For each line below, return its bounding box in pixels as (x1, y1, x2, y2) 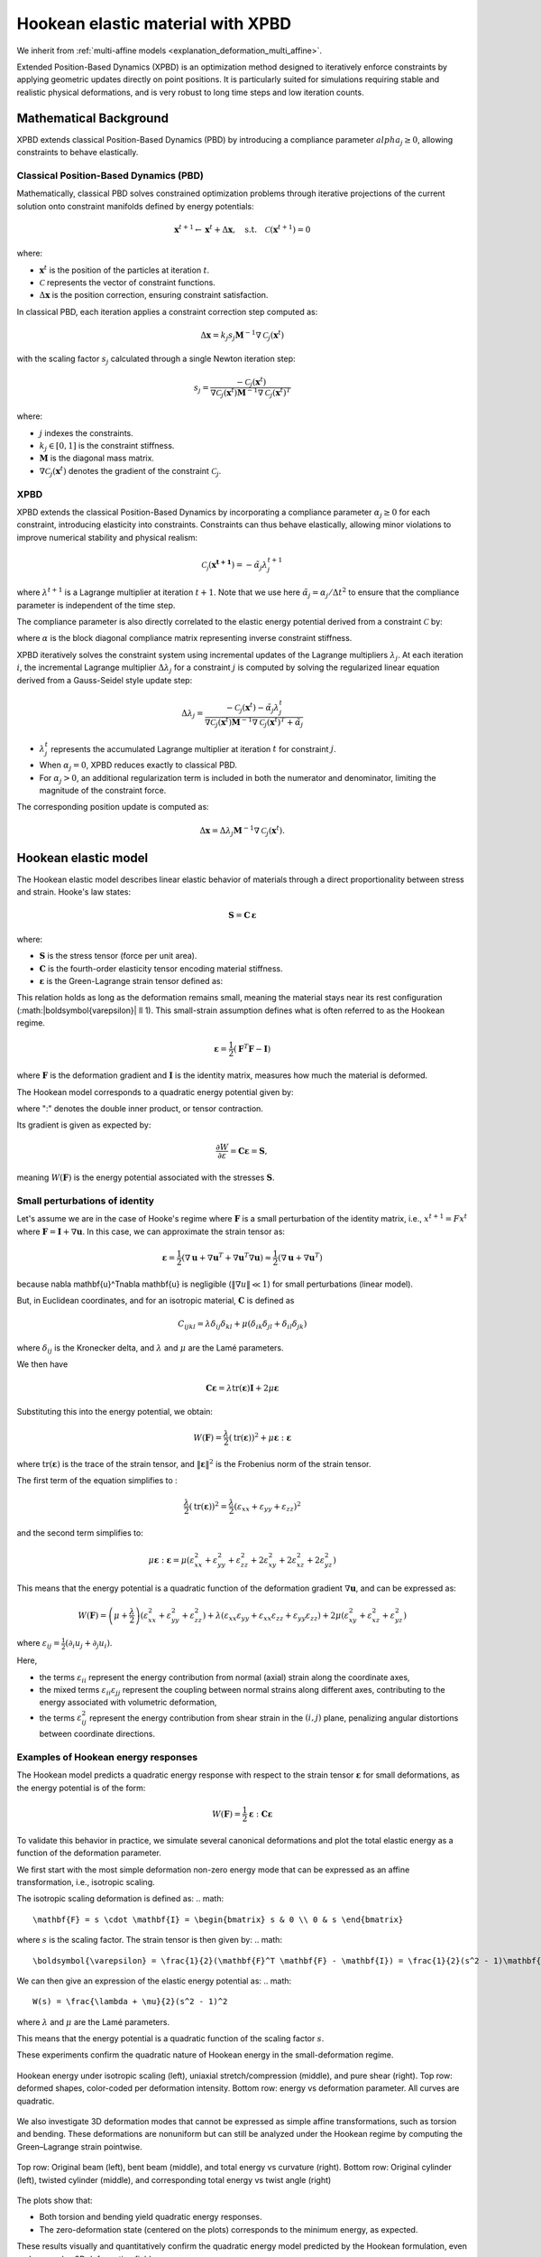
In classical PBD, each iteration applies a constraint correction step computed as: (16, 306, 318, 317)
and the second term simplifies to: (16, 1528, 143, 1538)
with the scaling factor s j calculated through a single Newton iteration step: (16, 353, 297, 367)
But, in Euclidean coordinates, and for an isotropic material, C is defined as (16, 1296, 295, 1306)
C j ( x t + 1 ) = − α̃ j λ (201, 558, 268, 572)
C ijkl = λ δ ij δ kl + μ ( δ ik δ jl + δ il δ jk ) (177, 1319, 307, 1332)
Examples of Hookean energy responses (16, 1751, 198, 1764)
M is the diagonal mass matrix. (39, 452, 155, 464)
